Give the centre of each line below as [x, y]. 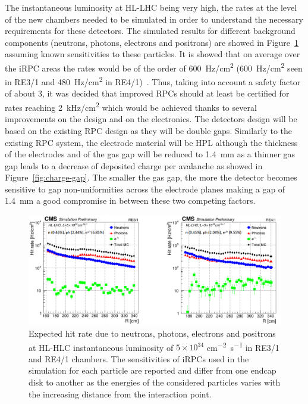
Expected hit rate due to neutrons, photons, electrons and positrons [152, 333]
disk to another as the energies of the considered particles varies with [155, 382]
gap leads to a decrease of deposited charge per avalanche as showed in [134, 165]
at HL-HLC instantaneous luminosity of [101, 347]
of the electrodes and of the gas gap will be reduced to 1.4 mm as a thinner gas [150, 154]
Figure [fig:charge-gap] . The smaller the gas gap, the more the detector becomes [151, 177]
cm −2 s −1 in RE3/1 [243, 346]
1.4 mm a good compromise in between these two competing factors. [130, 201]
